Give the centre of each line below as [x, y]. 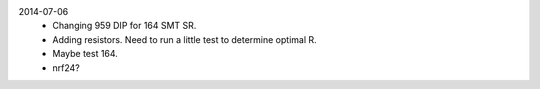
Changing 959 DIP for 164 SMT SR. [124, 26]
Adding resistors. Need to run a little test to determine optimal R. [184, 39]
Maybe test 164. [85, 54]
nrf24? [66, 67]
